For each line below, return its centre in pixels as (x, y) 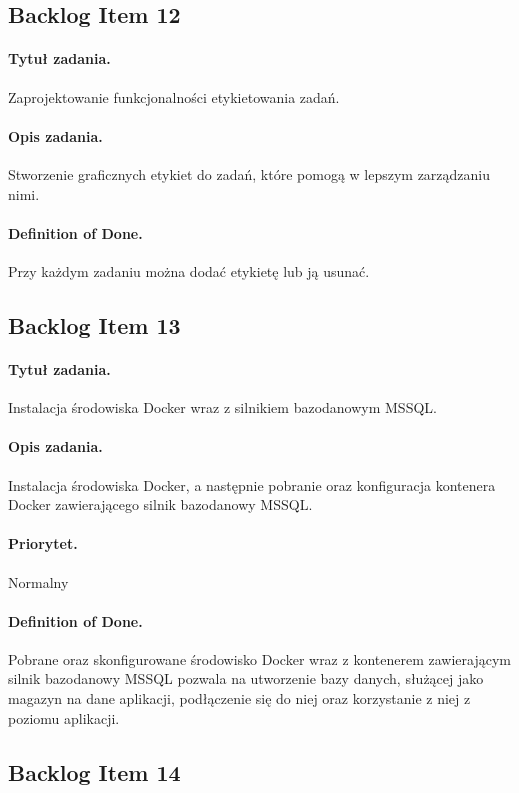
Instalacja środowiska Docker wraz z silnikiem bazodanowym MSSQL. (222, 407)
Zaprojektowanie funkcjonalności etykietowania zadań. (174, 96)
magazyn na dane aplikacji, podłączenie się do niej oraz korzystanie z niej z (239, 698)
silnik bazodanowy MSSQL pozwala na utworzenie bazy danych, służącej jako (246, 678)
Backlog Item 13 (94, 324)
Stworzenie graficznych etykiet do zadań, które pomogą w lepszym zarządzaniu (249, 173)
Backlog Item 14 (94, 771)
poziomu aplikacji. (64, 717)
